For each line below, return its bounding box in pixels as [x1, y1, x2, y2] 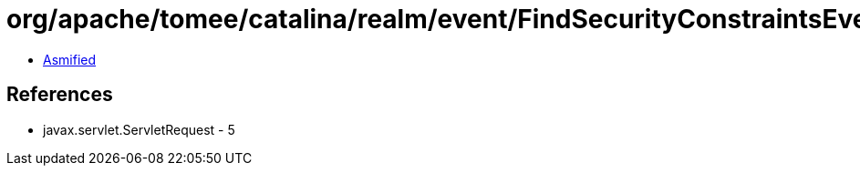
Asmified [43, 51, 97, 67]
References [6, 83, 113, 107]
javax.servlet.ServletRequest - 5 [43, 121, 235, 137]
